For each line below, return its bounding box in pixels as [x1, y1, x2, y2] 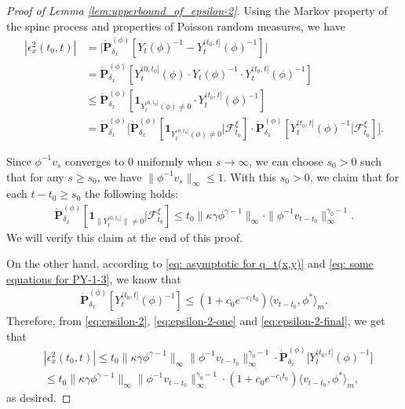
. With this [223, 168, 277, 184]
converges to [65, 152, 125, 169]
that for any [6, 168, 64, 184]
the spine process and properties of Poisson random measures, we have [6, 17, 345, 34]
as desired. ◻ [6, 389, 71, 406]
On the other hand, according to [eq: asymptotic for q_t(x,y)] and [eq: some [6, 255, 374, 272]
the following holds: [85, 185, 179, 202]
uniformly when [137, 152, 213, 169]
